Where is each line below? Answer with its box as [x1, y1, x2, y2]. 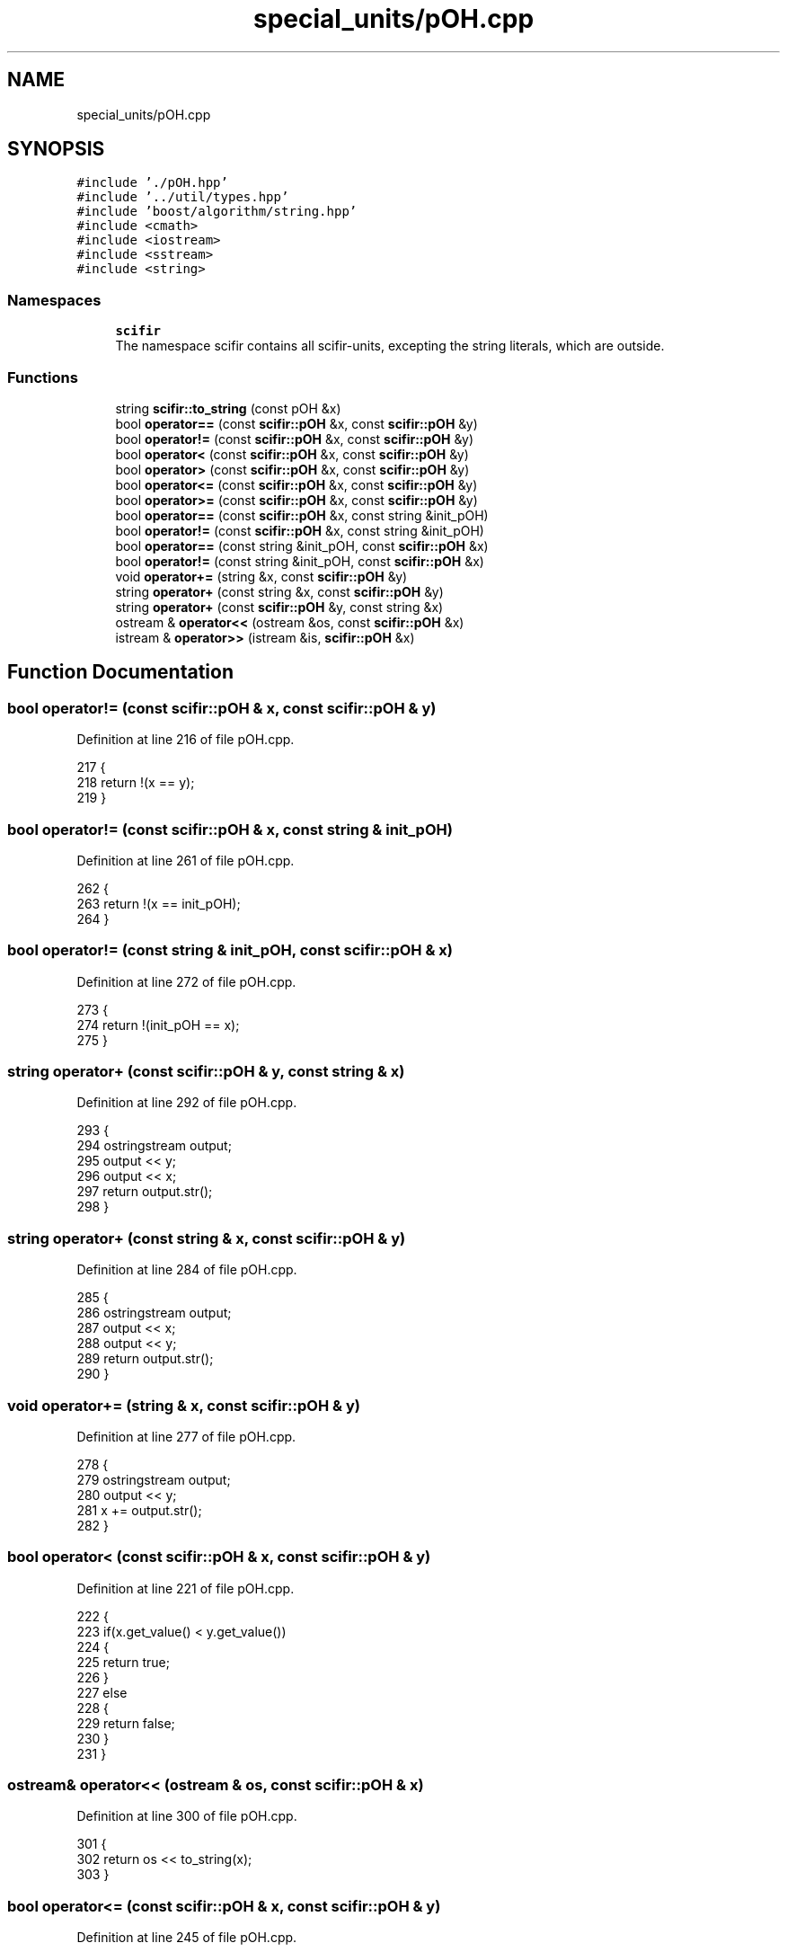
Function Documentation [7, 661, 234, 684]
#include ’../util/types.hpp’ [76, 190, 289, 205]
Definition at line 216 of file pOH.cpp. [76, 732, 295, 748]
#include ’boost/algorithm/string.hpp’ [76, 204, 358, 219]
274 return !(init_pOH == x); [76, 1016, 240, 1033]
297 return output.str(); [76, 1184, 213, 1200]
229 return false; [76, 1715, 175, 1731]
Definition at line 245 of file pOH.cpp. [76, 1930, 297, 1946]
